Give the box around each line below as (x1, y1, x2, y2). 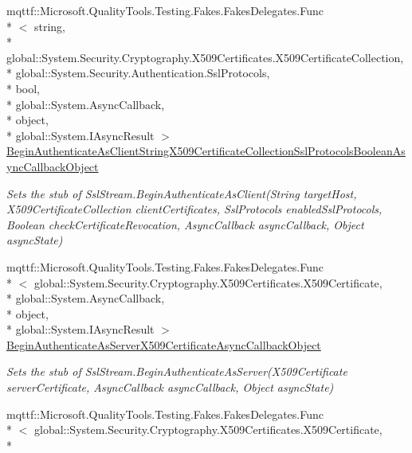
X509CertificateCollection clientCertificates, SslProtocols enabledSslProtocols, (6, 201, 383, 217)
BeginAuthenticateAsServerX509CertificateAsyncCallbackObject (6, 336, 321, 353)
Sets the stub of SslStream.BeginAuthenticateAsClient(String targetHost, (6, 185, 357, 201)
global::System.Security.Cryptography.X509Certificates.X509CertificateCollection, (6, 49, 404, 65)
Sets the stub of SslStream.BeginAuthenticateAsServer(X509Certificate (6, 363, 347, 380)
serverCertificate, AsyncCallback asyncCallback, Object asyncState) (6, 379, 334, 396)
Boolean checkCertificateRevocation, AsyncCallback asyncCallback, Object (6, 216, 364, 232)
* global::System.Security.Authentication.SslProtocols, (6, 64, 270, 81)
